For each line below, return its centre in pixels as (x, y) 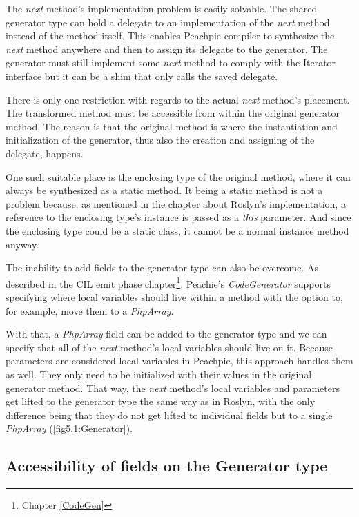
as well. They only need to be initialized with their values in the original (159, 374)
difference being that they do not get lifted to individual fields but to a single (169, 414)
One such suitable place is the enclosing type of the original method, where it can (178, 176)
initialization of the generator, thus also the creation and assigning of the (160, 140)
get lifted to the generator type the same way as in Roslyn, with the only (161, 401)
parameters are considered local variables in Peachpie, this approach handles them (179, 361)
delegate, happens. (45, 153)
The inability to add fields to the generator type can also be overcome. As (162, 267)
